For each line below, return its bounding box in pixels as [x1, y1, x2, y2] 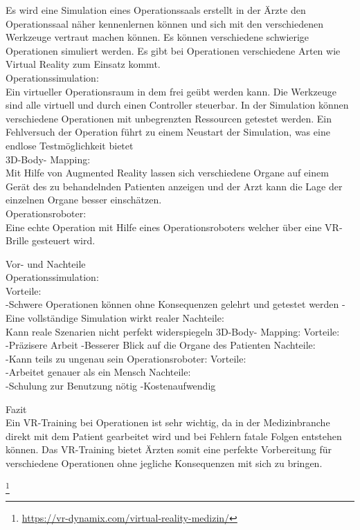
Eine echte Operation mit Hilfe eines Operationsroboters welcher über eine [6, 219, 322, 234]
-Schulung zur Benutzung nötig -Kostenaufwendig [6, 378, 216, 393]
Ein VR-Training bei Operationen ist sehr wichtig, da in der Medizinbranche [6, 415, 330, 430]
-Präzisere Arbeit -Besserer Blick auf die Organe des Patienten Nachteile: [6, 338, 316, 352]
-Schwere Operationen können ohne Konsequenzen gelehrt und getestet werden [6, 297, 339, 311]
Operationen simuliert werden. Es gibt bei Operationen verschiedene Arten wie [6, 43, 341, 57]
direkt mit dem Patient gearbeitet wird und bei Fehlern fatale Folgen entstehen [6, 428, 342, 443]
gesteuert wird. [31, 233, 96, 248]
